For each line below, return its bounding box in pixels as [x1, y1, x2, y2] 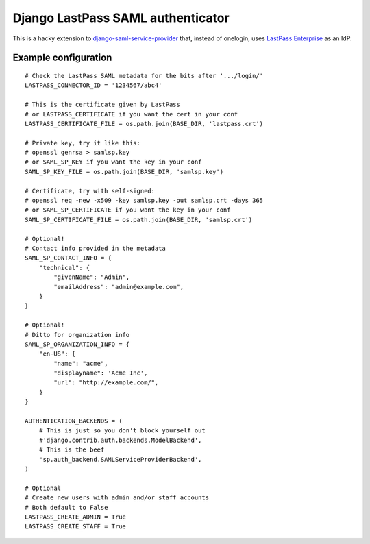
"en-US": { [38, 350, 76, 358]
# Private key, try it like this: [25, 139, 140, 147]
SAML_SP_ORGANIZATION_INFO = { [25, 340, 130, 348]
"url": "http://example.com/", [53, 379, 159, 386]
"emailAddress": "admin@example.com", [53, 283, 184, 290]
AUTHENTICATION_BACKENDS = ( [25, 417, 123, 425]
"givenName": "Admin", [53, 273, 130, 281]
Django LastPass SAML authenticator [12, 10, 230, 25]
